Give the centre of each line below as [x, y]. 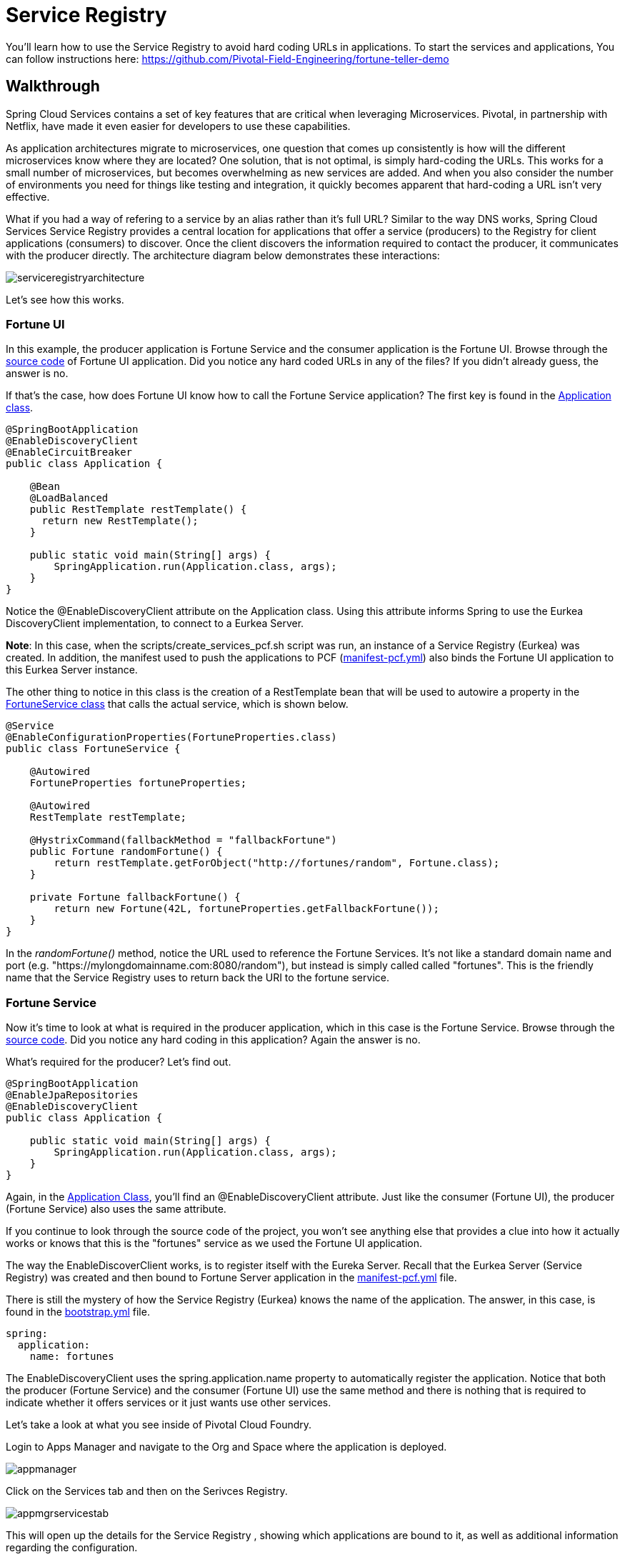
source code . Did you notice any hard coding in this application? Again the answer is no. [213, 1040]
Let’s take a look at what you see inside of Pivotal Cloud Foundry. [159, 1425]
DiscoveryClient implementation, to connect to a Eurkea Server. [155, 624]
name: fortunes [72, 1357]
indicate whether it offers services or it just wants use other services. [169, 1403]
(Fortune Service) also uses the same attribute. [116, 1209]
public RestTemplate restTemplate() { [138, 510]
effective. [28, 196]
